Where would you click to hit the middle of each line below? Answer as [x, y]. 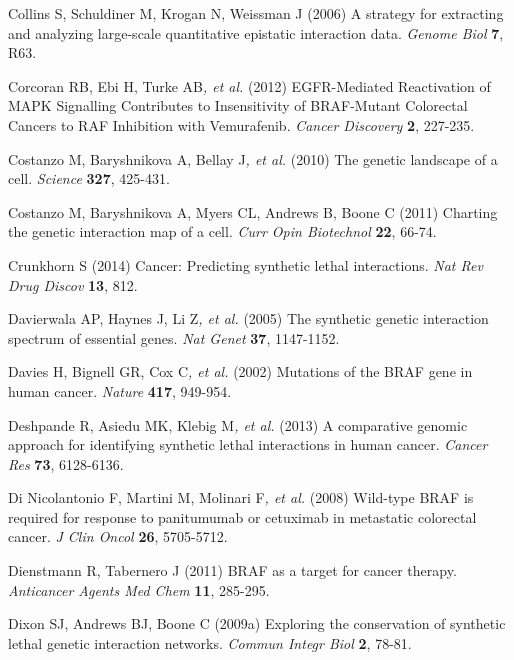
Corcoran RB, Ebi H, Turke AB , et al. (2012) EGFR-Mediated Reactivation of [249, 85]
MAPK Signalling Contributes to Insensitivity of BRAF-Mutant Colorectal [238, 105]
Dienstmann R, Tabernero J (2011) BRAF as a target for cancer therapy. [232, 570]
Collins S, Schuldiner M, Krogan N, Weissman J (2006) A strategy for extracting [256, 13]
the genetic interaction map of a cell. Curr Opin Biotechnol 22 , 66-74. [222, 231]
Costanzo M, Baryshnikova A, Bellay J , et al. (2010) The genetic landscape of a [253, 158]
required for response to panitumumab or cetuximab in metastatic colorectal [242, 516]
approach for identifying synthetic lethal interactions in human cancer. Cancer [248, 444]
